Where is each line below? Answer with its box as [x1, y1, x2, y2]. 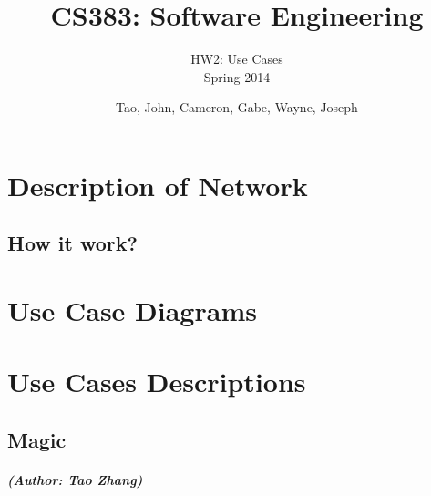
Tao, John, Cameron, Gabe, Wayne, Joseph [116, 98, 358, 117]
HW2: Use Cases [190, 49, 283, 68]
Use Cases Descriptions [7, 363, 306, 400]
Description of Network [7, 166, 308, 203]
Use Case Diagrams [7, 292, 257, 329]
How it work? [7, 229, 138, 257]
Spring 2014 [203, 67, 271, 86]
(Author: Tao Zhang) [7, 470, 143, 489]
